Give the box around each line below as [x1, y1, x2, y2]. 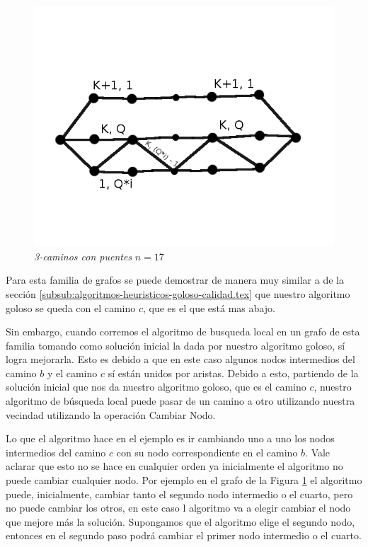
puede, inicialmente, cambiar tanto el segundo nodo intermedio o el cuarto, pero [6, 486, 353, 501]
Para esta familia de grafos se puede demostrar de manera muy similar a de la [6, 272, 344, 287]
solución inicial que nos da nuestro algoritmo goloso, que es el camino [6, 379, 306, 394]
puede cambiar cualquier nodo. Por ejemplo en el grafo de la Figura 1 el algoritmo [6, 473, 362, 488]
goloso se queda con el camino [6, 300, 136, 315]
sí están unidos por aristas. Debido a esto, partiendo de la [108, 365, 359, 380]
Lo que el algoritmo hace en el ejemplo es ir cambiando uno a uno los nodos [6, 431, 335, 446]
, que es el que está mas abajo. [143, 300, 275, 315]
